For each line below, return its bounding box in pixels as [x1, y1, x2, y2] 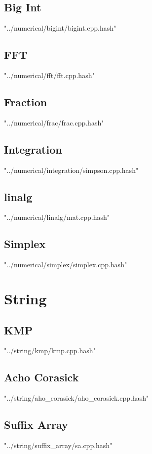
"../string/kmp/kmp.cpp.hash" [4, 345, 96, 356]
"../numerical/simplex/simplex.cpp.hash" [4, 259, 127, 270]
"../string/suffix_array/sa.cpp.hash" [4, 440, 113, 450]
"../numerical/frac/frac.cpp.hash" [4, 117, 104, 127]
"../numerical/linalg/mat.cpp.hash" [4, 212, 110, 222]
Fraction [4, 94, 47, 109]
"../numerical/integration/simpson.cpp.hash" [4, 165, 139, 175]
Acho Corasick [4, 370, 79, 385]
